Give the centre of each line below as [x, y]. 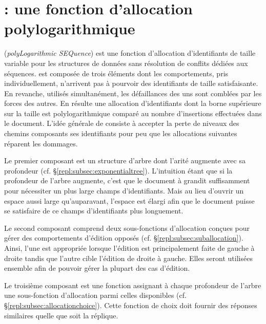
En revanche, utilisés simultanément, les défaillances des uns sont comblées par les [133, 93]
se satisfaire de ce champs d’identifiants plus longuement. [94, 211]
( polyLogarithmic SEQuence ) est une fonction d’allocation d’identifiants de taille [130, 53]
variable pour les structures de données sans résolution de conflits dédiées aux [126, 63]
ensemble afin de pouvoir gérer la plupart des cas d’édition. [97, 268]
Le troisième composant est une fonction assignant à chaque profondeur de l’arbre [133, 285]
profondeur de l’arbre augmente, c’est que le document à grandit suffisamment [127, 180]
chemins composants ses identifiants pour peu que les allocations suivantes [121, 133]
